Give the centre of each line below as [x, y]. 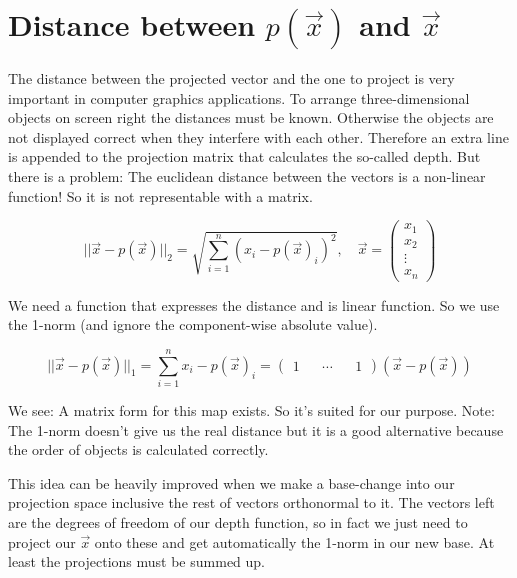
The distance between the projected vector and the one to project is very [231, 77]
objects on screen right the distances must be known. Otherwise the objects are [251, 117]
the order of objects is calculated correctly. [138, 449]
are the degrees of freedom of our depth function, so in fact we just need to [238, 521]
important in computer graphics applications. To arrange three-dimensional [239, 97]
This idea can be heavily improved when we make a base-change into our [231, 482]
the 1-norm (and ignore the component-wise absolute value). [193, 324]
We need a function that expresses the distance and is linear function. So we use [254, 304]
